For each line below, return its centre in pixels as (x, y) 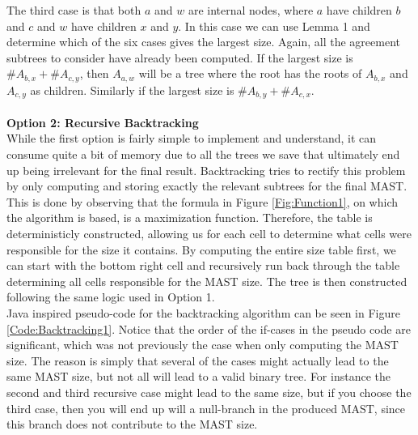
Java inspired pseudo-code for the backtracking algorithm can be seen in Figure (203, 313)
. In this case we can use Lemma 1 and (274, 26)
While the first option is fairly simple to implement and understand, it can (192, 138)
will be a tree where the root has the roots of (250, 73)
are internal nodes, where (251, 10)
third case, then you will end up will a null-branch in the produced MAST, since (206, 408)
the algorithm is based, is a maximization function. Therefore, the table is (190, 217)
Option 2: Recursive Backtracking (103, 122)
